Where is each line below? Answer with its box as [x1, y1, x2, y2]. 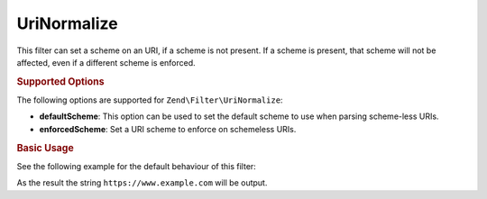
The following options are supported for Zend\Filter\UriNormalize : [16, 95, 283, 105]
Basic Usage [16, 141, 74, 154]
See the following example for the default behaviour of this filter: [16, 160, 256, 171]
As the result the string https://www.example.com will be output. [16, 177, 268, 188]
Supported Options [16, 75, 105, 87]
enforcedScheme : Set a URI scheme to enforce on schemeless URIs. [39, 123, 297, 134]
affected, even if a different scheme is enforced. [16, 57, 196, 68]
